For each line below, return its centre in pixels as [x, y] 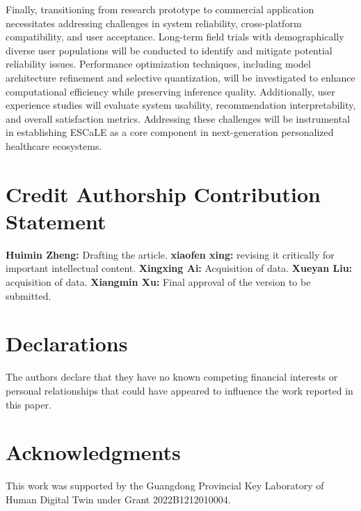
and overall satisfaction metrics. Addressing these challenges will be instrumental [178, 118]
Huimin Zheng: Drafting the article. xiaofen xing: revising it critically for [170, 254]
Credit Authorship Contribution [163, 193]
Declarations [67, 343]
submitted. [29, 295]
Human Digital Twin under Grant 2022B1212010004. [118, 499]
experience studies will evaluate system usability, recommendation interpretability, [181, 105]
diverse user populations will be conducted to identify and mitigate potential [169, 50]
